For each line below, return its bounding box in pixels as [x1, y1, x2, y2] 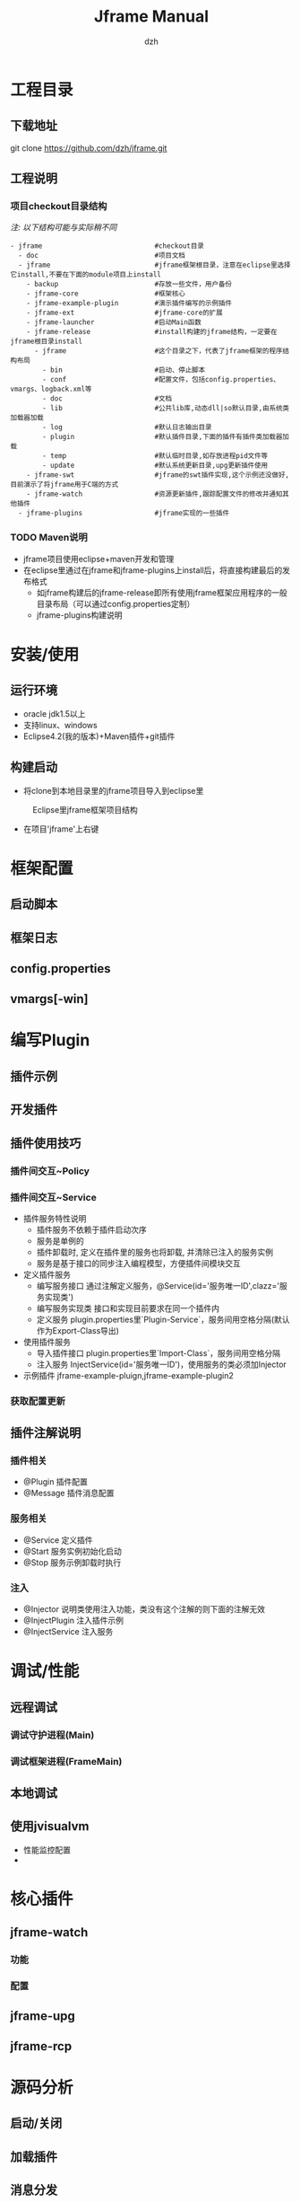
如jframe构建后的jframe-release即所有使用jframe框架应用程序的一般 [36, 586, 287, 598]
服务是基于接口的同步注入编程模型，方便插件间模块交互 [36, 1257, 241, 1268]
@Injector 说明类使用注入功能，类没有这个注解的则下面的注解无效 [22, 1604, 265, 1615]
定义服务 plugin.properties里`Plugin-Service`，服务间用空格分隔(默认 [36, 1314, 290, 1325]
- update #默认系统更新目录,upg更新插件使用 [42, 461, 268, 471]
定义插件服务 [22, 1269, 71, 1280]
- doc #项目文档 [18, 251, 186, 260]
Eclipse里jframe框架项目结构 [32, 804, 138, 815]
